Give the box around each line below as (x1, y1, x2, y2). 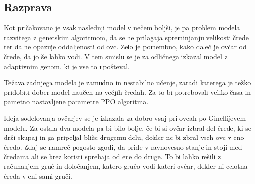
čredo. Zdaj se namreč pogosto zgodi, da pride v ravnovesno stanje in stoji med (4, 141, 242, 152)
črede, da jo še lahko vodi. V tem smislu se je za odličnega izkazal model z (4, 51, 228, 61)
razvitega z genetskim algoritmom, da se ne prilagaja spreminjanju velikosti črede (4, 32, 249, 42)
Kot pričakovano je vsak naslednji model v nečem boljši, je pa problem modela (4, 23, 240, 33)
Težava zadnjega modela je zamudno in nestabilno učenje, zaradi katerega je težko (4, 77, 251, 88)
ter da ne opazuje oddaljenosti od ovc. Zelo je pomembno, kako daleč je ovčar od (4, 42, 247, 52)
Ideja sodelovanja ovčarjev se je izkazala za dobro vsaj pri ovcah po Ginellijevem (4, 113, 246, 123)
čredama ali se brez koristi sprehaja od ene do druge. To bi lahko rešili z (4, 151, 221, 161)
